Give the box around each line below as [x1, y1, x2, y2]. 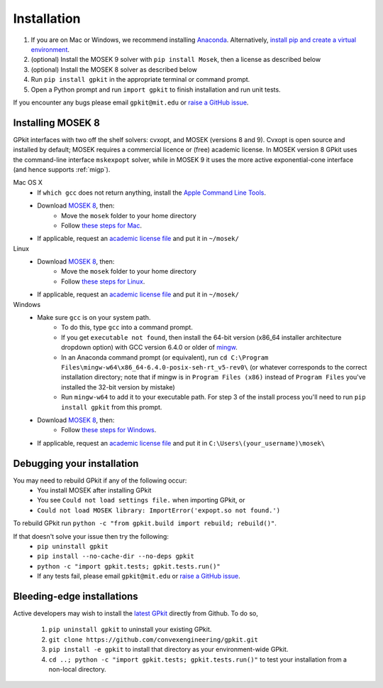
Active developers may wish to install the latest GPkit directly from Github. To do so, [13, 609, 258, 618]
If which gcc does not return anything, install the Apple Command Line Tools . [37, 188, 266, 197]
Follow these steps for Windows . [61, 426, 157, 434]
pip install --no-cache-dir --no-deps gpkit [37, 552, 195, 561]
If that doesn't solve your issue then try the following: [13, 532, 170, 540]
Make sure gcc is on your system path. [37, 313, 151, 322]
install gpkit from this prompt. [61, 402, 162, 412]
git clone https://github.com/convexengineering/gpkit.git [48, 635, 259, 643]
